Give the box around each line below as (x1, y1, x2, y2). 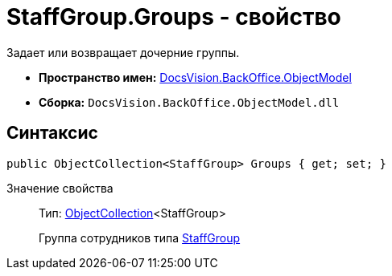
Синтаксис (6, 123, 98, 144)
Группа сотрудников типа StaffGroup (39, 230, 241, 245)
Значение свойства (6, 181, 113, 195)
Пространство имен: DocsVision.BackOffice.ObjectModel (39, 70, 352, 84)
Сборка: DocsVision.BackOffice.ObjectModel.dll (39, 95, 340, 109)
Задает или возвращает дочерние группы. (6, 45, 240, 59)
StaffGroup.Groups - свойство (6, 3, 341, 30)
